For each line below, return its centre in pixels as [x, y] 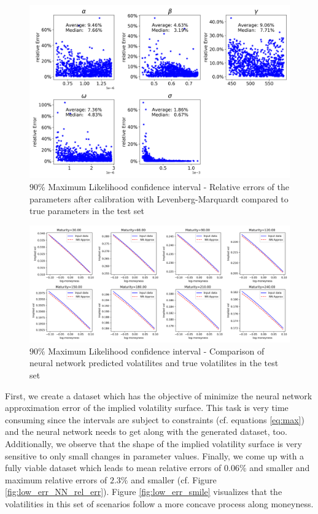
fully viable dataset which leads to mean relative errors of [113, 468]
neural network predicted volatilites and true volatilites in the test [154, 363]
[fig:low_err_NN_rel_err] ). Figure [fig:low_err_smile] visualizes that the [144, 492]
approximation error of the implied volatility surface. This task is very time [147, 408]
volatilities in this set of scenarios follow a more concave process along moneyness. [159, 503]
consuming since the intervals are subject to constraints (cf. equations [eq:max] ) [155, 419]
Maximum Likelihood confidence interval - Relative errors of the [169, 186]
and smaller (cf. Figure [174, 479]
